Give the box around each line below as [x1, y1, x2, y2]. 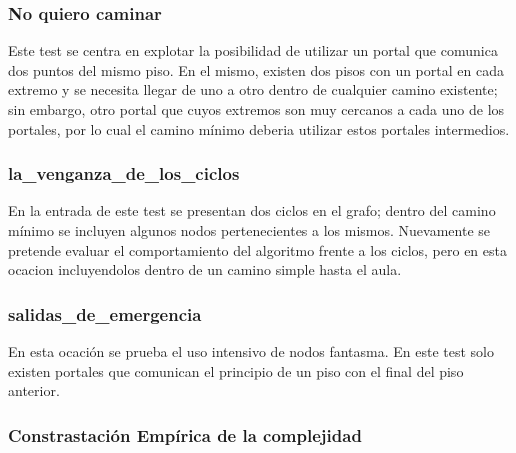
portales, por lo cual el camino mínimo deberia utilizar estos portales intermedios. [8, 118, 510, 139]
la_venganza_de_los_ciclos [8, 161, 240, 186]
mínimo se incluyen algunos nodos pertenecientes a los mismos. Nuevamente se [8, 220, 491, 240]
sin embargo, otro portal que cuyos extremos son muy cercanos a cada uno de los [8, 99, 505, 119]
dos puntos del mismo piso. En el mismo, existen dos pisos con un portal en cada [8, 59, 504, 80]
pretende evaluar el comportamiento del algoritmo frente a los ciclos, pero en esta [8, 239, 507, 260]
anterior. [8, 380, 60, 401]
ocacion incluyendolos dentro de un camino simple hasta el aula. [8, 259, 402, 280]
